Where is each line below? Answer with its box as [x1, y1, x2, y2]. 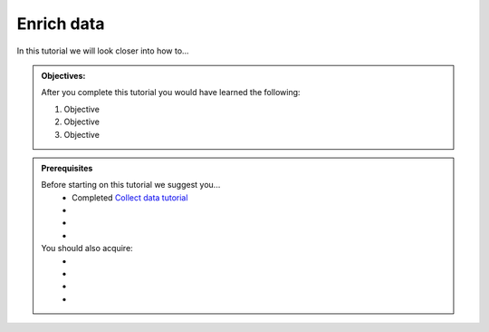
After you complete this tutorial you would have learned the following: [41, 87, 301, 98]
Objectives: [41, 70, 86, 81]
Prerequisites [41, 162, 93, 173]
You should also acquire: [41, 243, 133, 254]
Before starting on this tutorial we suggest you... [41, 180, 221, 190]
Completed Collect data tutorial [72, 191, 188, 203]
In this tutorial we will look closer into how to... [16, 45, 189, 56]
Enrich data [16, 14, 105, 34]
